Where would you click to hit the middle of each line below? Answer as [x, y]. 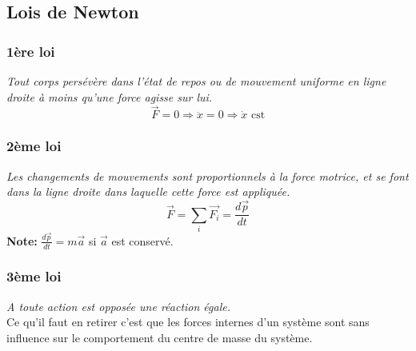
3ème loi [34, 276]
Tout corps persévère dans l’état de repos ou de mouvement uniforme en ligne [196, 81]
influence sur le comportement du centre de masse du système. [160, 337]
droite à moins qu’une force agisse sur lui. [110, 96]
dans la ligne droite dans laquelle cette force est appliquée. [148, 191]
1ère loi [31, 51]
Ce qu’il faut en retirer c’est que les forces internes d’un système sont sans [188, 322]
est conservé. [142, 240]
